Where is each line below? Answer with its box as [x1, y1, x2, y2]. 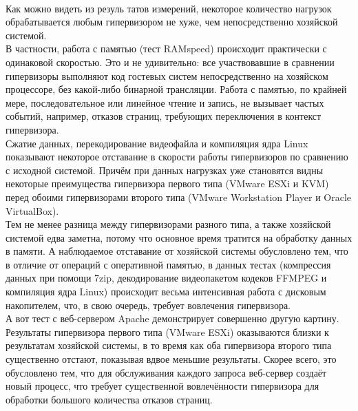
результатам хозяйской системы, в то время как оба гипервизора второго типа [6, 338, 332, 352]
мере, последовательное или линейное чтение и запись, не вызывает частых [6, 95, 324, 109]
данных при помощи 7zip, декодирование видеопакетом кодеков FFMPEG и [6, 271, 327, 285]
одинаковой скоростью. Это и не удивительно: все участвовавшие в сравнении [6, 54, 335, 69]
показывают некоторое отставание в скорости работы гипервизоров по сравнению [6, 149, 348, 164]
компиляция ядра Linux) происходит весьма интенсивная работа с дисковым [6, 284, 326, 299]
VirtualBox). [6, 203, 59, 218]
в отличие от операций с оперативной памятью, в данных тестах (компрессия [6, 257, 331, 271]
